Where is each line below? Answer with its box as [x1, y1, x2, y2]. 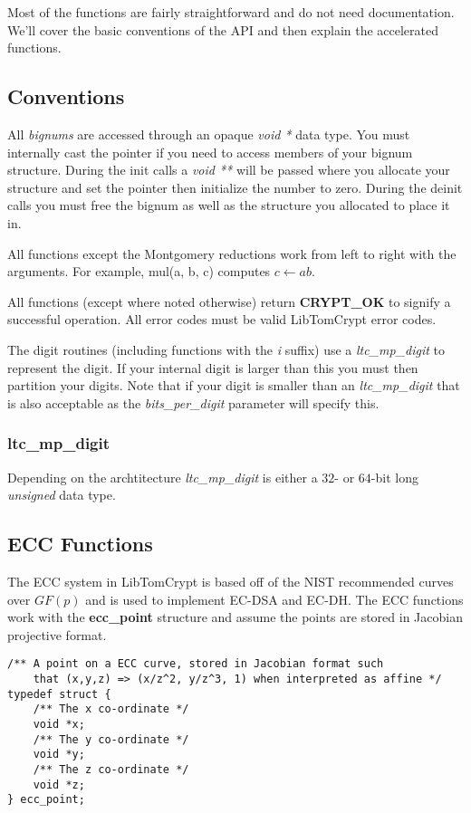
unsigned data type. [7, 485, 116, 504]
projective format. [7, 625, 107, 644]
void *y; [33, 748, 85, 761]
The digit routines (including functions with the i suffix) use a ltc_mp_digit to [7, 340, 446, 359]
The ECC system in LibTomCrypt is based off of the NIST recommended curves [7, 571, 454, 590]
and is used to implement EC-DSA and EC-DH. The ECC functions [85, 589, 464, 608]
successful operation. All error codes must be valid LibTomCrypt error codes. [7, 310, 437, 329]
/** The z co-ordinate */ [33, 762, 189, 776]
